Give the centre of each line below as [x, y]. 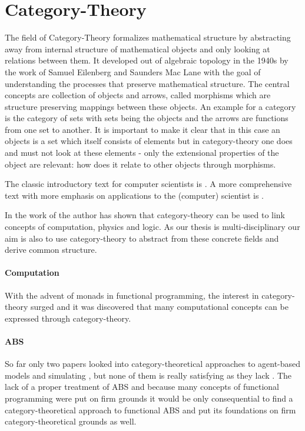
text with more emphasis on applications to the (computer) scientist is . [134, 195]
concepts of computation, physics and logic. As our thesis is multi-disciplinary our [152, 227]
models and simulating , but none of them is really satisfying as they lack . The [148, 375]
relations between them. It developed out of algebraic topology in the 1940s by [147, 60]
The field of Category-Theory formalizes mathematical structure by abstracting [148, 37]
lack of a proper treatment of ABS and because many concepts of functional [142, 387]
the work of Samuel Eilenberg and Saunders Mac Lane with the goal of [133, 71]
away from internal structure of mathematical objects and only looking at [137, 49]
